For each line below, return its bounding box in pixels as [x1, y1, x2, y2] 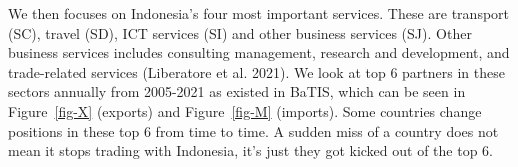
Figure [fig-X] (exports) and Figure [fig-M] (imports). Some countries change [8, 100, 482, 121]
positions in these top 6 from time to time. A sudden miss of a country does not [8, 120, 499, 141]
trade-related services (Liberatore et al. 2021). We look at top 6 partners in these [8, 61, 505, 82]
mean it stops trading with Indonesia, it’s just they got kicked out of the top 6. [8, 140, 493, 161]
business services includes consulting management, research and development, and [8, 42, 510, 63]
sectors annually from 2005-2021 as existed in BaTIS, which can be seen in [8, 81, 466, 102]
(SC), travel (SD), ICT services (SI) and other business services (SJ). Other [8, 22, 472, 43]
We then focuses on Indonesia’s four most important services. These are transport [8, 3, 510, 23]
